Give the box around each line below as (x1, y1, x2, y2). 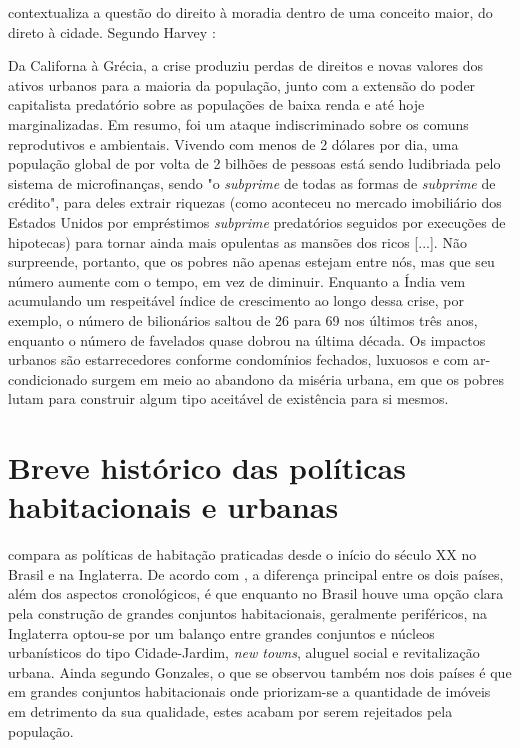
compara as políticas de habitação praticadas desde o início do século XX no (8, 544, 477, 565)
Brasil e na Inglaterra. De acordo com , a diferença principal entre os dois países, (8, 563, 504, 584)
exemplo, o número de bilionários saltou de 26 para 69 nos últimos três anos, (8, 309, 478, 330)
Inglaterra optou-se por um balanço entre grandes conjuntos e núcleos (8, 622, 435, 643)
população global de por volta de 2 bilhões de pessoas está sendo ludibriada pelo (8, 153, 501, 174)
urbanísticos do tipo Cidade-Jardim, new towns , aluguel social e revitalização (8, 642, 480, 663)
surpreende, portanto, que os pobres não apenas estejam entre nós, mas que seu (8, 251, 495, 272)
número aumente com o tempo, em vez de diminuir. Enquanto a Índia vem (8, 270, 466, 291)
